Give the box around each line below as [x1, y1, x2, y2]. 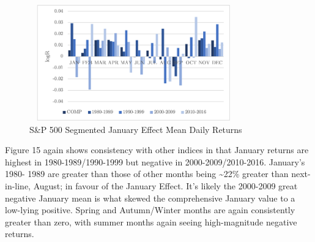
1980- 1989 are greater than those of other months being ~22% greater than [5, 167, 289, 180]
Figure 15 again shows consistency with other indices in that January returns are [5, 143, 309, 156]
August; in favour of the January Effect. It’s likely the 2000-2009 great [33, 179, 298, 192]
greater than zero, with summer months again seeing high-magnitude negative [5, 215, 297, 228]
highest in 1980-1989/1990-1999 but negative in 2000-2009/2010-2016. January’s [5, 155, 305, 168]
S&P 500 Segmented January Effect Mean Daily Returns [29, 123, 242, 135]
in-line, [5, 179, 31, 192]
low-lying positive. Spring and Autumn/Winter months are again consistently [5, 203, 295, 216]
